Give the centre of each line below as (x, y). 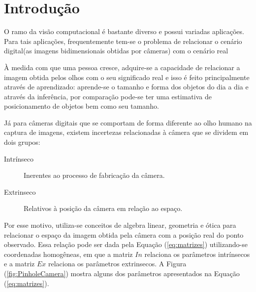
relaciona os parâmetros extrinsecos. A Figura (117, 264)
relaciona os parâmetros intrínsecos (197, 254)
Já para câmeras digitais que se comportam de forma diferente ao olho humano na (128, 122)
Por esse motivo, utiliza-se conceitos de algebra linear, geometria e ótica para (120, 225)
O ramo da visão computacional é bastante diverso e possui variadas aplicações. (124, 31)
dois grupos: (22, 142)
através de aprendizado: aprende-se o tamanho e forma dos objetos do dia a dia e (126, 87)
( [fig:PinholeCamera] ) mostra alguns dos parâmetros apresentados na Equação (122, 273)
